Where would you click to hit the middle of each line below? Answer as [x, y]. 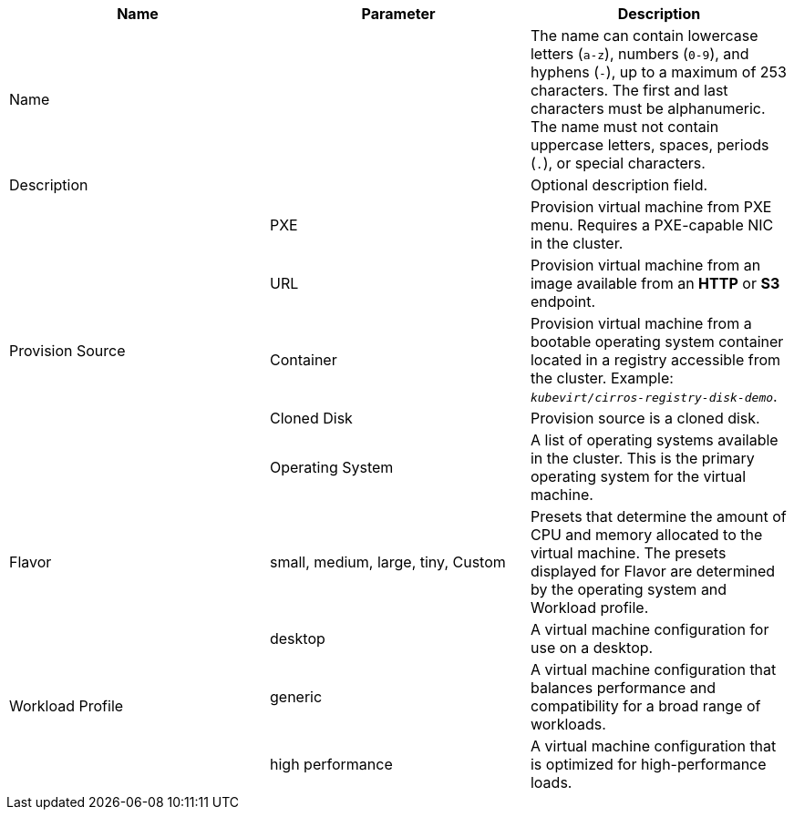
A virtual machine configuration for [650, 629]
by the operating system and [629, 589]
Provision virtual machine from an [645, 265]
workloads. [568, 724]
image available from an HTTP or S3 [655, 283]
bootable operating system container [657, 342]
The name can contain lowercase [644, 36]
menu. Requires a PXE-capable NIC [652, 225]
